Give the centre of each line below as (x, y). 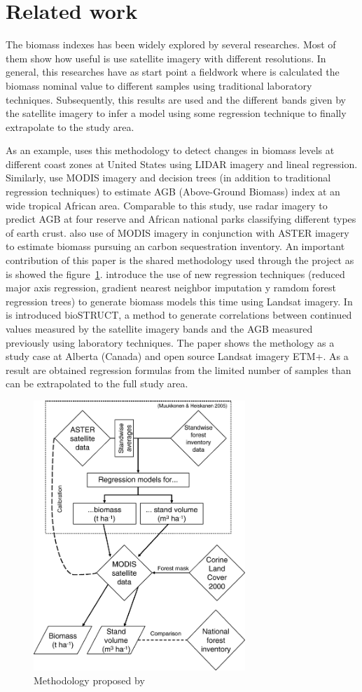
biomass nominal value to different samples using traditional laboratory (159, 85)
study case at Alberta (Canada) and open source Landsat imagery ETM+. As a (177, 356)
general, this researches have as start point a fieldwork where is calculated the (173, 72)
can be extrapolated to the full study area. (97, 383)
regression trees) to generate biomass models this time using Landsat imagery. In (179, 301)
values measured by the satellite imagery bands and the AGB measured (159, 328)
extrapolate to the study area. (70, 126)
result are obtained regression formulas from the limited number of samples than (179, 369)
